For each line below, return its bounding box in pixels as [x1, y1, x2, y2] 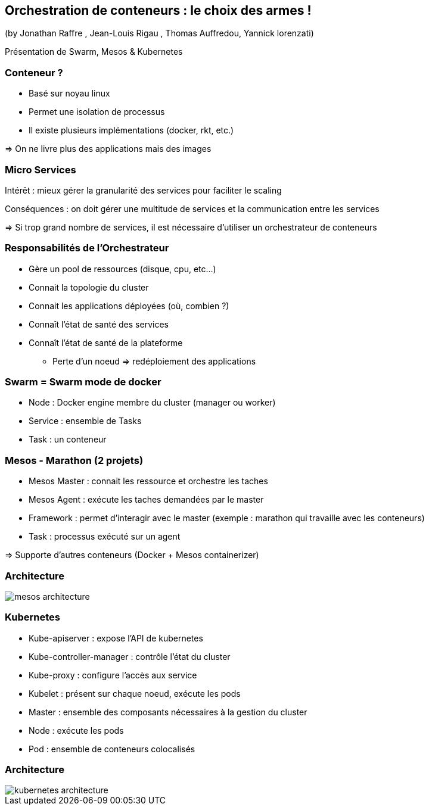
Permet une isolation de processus [29, 107, 165, 117]
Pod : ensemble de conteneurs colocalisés [29, 743, 195, 754]
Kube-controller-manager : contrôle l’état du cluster [29, 651, 231, 662]
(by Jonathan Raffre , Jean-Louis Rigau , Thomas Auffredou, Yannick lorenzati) [5, 28, 314, 39]
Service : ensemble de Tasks [29, 416, 142, 426]
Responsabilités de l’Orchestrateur [5, 242, 169, 254]
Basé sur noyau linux [29, 88, 110, 99]
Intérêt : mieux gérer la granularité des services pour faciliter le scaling [5, 185, 282, 195]
